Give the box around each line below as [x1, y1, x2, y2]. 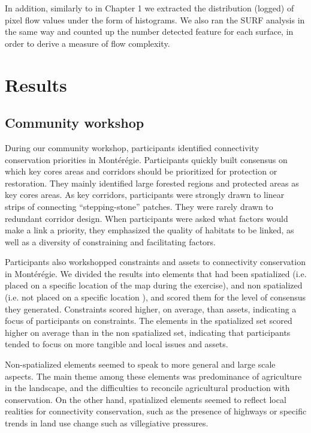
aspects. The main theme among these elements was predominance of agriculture [5, 369, 302, 382]
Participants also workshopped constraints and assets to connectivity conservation [5, 255, 306, 268]
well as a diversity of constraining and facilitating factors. [5, 235, 216, 248]
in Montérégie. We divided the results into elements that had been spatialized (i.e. [5, 267, 307, 279]
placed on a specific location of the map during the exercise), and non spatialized [5, 279, 303, 291]
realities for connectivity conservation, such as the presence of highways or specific [5, 405, 307, 417]
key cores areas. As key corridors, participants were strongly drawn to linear [5, 188, 285, 201]
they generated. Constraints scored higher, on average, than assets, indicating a [5, 302, 297, 315]
